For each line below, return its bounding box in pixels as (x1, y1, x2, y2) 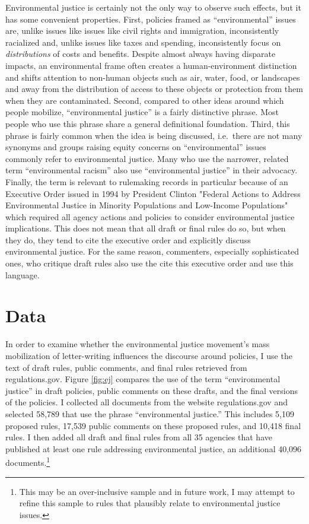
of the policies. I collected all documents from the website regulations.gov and (5, 396, 288, 408)
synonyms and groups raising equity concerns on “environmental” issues (5, 141, 266, 153)
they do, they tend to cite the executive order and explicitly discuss (5, 233, 251, 246)
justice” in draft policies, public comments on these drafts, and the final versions (5, 384, 298, 396)
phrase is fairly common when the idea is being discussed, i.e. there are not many (5, 129, 302, 141)
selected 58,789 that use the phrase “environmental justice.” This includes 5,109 (5, 407, 295, 420)
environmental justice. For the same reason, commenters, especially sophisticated (5, 245, 300, 258)
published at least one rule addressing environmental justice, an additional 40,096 (5, 442, 302, 455)
